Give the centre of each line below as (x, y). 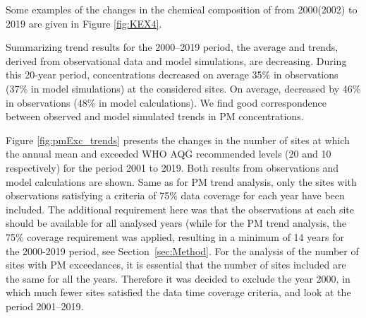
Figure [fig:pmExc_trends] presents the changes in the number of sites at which (178, 140)
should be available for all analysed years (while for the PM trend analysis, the (176, 223)
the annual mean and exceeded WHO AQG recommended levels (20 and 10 (169, 154)
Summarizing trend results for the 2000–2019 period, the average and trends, (172, 47)
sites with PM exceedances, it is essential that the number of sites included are (176, 265)
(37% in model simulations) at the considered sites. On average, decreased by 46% (183, 88)
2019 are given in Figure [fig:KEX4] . (84, 23)
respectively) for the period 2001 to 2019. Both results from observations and (172, 167)
